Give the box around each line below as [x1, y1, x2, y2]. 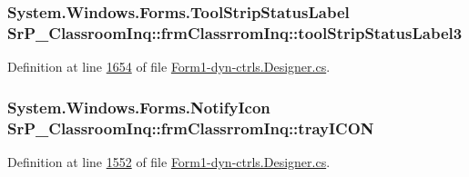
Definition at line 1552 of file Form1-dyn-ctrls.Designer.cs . [7, 152, 331, 171]
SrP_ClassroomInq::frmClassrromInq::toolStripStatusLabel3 [7, 21, 463, 44]
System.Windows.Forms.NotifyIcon [7, 95, 270, 118]
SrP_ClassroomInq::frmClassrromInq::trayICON [7, 116, 374, 139]
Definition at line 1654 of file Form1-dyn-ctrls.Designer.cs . [7, 57, 331, 76]
